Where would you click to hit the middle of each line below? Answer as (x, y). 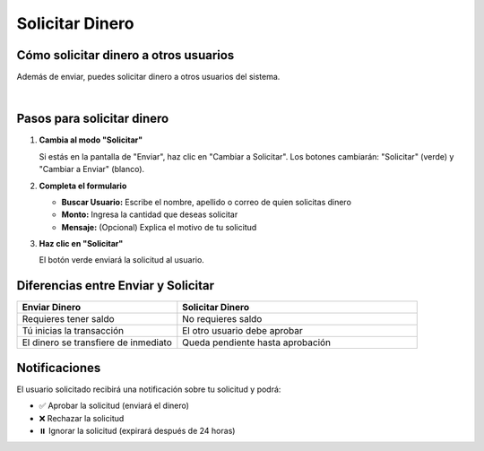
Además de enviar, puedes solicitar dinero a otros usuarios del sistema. (148, 77)
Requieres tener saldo (69, 319)
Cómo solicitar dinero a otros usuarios (125, 55)
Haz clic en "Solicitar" (81, 244)
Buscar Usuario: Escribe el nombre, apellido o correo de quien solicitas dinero (206, 202)
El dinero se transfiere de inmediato (97, 343)
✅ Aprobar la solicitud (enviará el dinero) (114, 406)
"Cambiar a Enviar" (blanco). (92, 169)
